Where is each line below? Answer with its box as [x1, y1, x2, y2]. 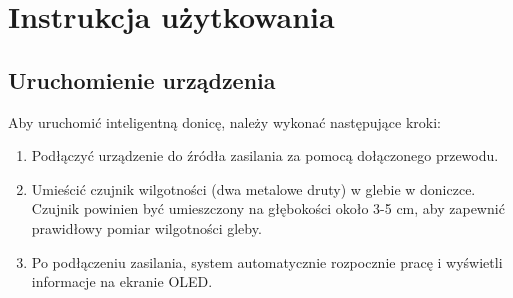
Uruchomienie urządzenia [8, 64, 276, 95]
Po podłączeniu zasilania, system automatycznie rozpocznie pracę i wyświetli [31, 251, 503, 272]
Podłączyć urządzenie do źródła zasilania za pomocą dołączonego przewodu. [31, 145, 499, 166]
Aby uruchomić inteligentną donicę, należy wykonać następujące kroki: [8, 111, 442, 132]
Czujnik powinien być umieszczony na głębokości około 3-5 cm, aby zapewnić [31, 198, 505, 219]
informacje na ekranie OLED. [31, 271, 213, 292]
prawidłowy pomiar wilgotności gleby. [31, 217, 262, 238]
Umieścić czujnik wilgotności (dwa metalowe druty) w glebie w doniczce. [31, 178, 476, 199]
